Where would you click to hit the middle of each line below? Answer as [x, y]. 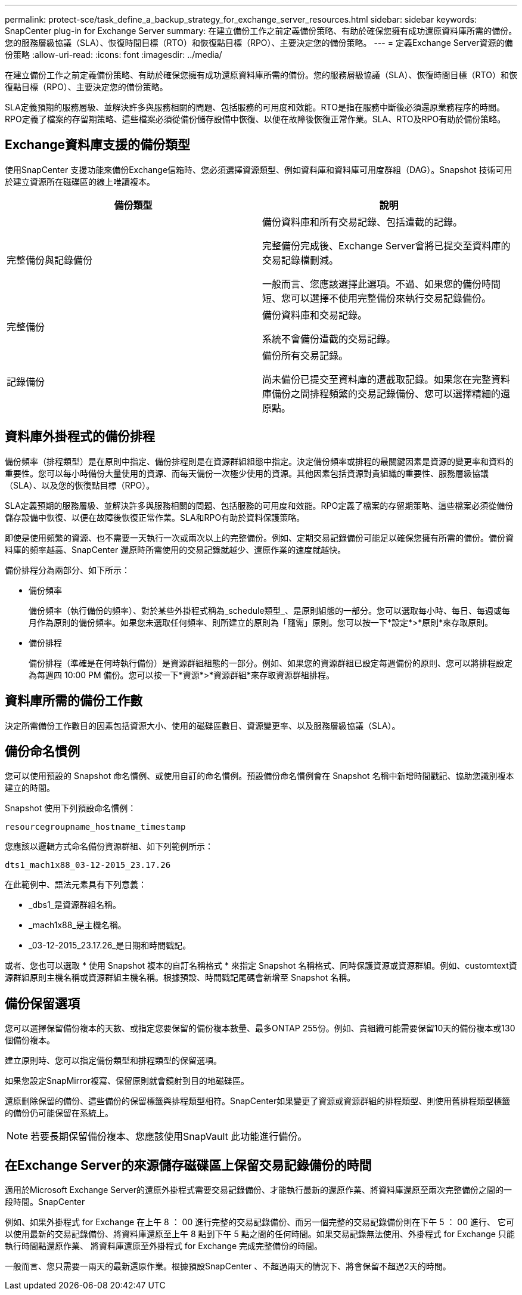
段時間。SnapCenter [45, 1202]
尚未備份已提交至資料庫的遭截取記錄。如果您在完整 [377, 379]
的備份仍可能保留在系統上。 [59, 1113]
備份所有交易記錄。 [305, 355]
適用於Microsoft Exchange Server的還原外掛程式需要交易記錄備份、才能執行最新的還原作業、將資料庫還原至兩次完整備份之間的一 [258, 1190]
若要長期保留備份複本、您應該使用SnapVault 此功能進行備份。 [169, 1137]
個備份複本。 [30, 1040]
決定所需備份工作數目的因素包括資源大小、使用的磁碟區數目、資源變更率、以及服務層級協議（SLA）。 [203, 725]
